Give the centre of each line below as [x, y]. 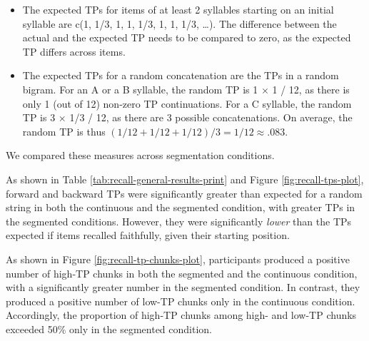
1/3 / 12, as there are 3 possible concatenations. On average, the [211, 117]
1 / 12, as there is [311, 89]
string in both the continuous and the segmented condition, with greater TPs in [181, 207]
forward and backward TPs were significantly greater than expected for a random [184, 193]
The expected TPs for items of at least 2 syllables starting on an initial [178, 9]
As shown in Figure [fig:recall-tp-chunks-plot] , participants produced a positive [178, 259]
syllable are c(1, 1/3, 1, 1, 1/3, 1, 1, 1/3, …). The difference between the [180, 23]
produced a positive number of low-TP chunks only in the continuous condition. [181, 301]
